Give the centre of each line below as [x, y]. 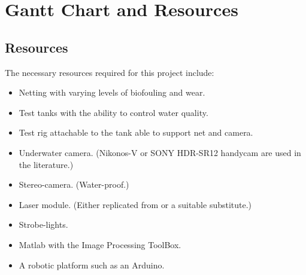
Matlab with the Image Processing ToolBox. [100, 244]
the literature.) [46, 164]
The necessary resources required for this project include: [110, 72]
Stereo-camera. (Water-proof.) [74, 184]
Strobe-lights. [43, 224]
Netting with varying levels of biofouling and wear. [112, 92]
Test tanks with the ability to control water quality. [113, 112]
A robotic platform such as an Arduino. [92, 265]
